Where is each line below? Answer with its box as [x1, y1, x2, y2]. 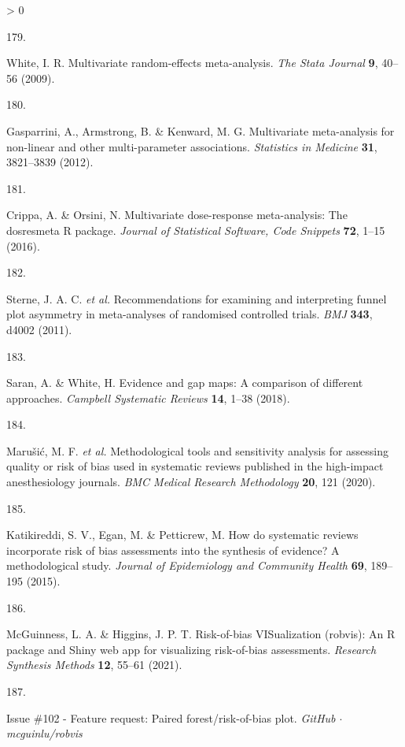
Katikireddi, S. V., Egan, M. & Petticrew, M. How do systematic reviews [6, 526, 359, 543]
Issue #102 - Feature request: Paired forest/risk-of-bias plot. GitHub [6, 709, 336, 726]
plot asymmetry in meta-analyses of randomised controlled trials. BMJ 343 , [6, 306, 373, 322]
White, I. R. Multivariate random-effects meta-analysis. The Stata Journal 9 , [6, 54, 378, 71]
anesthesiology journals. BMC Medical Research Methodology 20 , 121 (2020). [6, 474, 376, 490]
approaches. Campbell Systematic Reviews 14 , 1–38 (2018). [6, 389, 290, 406]
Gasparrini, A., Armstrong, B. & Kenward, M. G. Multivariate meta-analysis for [6, 122, 395, 139]
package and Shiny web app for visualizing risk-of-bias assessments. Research [6, 641, 377, 657]
